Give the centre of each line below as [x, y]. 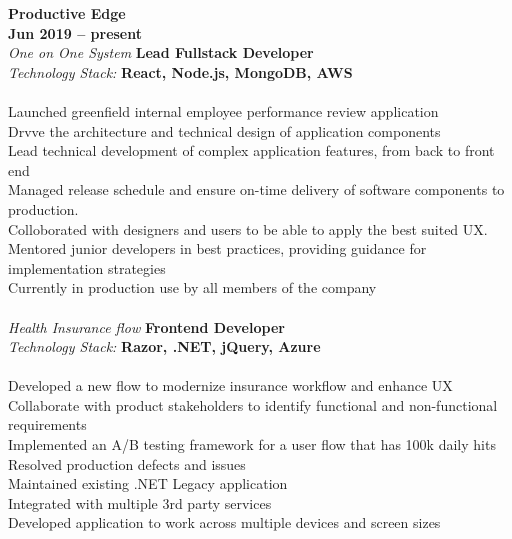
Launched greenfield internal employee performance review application [223, 110]
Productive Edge [67, 13]
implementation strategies [87, 267]
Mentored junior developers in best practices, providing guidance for [217, 248]
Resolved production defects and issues [127, 463]
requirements [47, 424]
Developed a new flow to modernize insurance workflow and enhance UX [230, 385]
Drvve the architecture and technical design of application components [224, 130]
